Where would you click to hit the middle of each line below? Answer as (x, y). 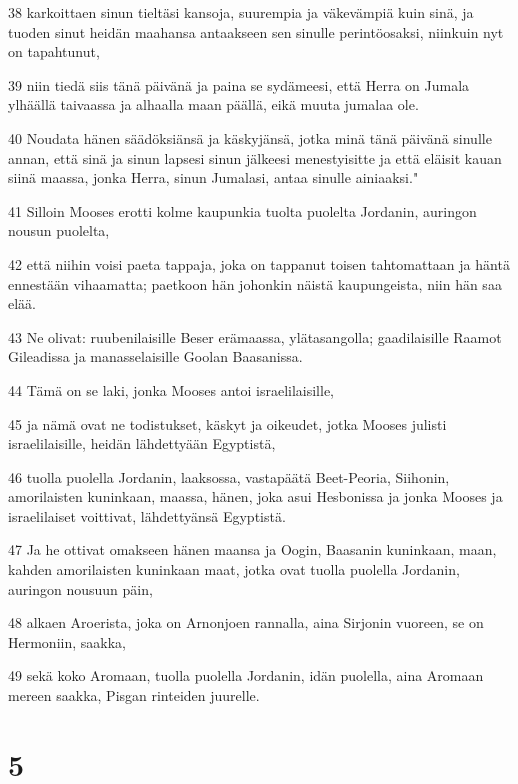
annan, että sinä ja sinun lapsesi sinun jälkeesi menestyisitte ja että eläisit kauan (255, 157)
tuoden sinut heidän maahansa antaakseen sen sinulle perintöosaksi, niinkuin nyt (256, 31)
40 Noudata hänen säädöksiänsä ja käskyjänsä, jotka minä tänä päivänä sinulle (250, 137)
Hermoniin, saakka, (67, 641)
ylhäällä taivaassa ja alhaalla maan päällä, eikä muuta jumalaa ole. (213, 104)
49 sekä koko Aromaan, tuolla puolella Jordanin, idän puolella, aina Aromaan (246, 675)
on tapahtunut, (54, 51)
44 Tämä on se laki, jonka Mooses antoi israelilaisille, (171, 389)
